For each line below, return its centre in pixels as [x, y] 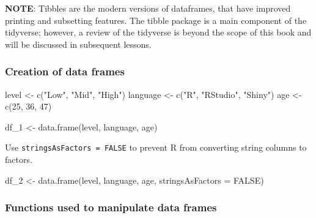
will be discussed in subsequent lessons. [78, 44]
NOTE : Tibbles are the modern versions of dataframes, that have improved [148, 8]
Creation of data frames [65, 71]
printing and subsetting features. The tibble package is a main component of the [156, 20]
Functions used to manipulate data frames [111, 207]
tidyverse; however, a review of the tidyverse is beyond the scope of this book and [158, 32]
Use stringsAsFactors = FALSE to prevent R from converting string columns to [156, 147]
